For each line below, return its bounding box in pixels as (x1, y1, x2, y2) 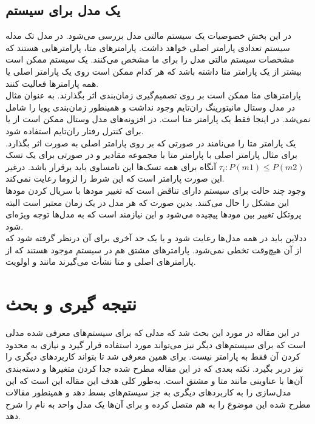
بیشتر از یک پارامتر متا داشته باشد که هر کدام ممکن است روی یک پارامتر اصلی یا (5, 64, 302, 77)
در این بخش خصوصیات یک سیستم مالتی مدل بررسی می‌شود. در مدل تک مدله (5, 29, 291, 42)
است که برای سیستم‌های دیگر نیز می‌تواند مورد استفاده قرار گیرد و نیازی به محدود (5, 338, 306, 350)
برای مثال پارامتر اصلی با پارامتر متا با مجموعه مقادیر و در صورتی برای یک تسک (5, 148, 297, 161)
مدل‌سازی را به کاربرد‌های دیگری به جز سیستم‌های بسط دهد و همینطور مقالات (5, 386, 291, 398)
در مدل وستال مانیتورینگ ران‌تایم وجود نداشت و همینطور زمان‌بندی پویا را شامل (5, 100, 296, 113)
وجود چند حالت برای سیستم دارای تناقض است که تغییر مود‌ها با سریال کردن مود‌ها (5, 183, 306, 196)
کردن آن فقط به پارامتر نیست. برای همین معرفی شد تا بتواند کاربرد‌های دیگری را (5, 350, 300, 363)
